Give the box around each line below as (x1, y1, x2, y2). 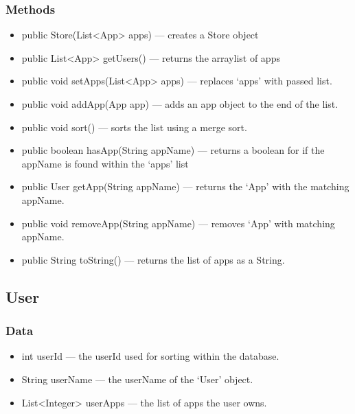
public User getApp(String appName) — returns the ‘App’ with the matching (21, 179, 350, 194)
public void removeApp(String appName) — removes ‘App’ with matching (21, 216, 335, 230)
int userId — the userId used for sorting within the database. (21, 349, 279, 363)
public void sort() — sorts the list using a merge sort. (21, 119, 247, 134)
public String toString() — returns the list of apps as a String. (21, 252, 285, 266)
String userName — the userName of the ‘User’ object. (21, 371, 253, 386)
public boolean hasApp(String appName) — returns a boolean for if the (21, 143, 325, 157)
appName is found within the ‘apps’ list (21, 156, 189, 170)
